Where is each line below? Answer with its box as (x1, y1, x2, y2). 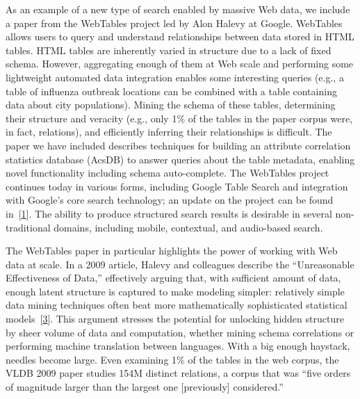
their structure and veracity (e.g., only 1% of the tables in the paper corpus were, (6, 111, 353, 125)
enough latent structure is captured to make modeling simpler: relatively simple (6, 284, 345, 298)
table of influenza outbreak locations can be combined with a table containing (6, 83, 337, 98)
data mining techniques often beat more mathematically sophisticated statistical (6, 298, 347, 312)
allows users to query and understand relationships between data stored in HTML (6, 29, 354, 44)
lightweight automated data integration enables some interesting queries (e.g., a (6, 70, 344, 84)
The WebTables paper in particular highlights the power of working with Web (6, 243, 338, 258)
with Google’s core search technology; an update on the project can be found (6, 193, 334, 207)
